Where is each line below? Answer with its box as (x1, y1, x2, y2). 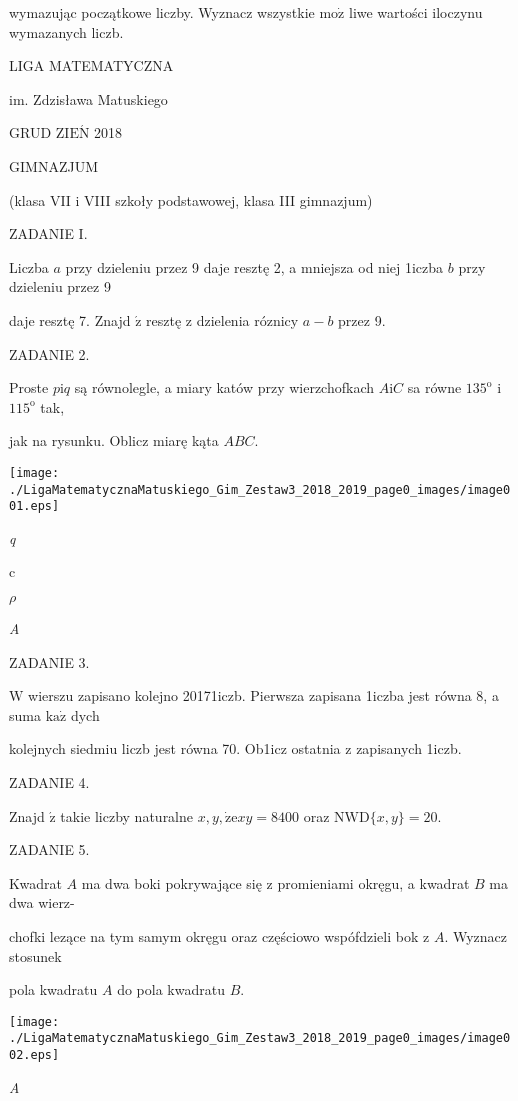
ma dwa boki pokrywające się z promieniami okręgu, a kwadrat (81, 872, 470, 893)
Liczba (9, 256, 49, 277)
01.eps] (9, 499, 60, 514)
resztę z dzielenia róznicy (146, 309, 299, 330)
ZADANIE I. (9, 223, 88, 244)
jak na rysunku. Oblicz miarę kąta (9, 430, 219, 451)
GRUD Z (9, 122, 65, 143)
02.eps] (9, 1048, 60, 1063)
